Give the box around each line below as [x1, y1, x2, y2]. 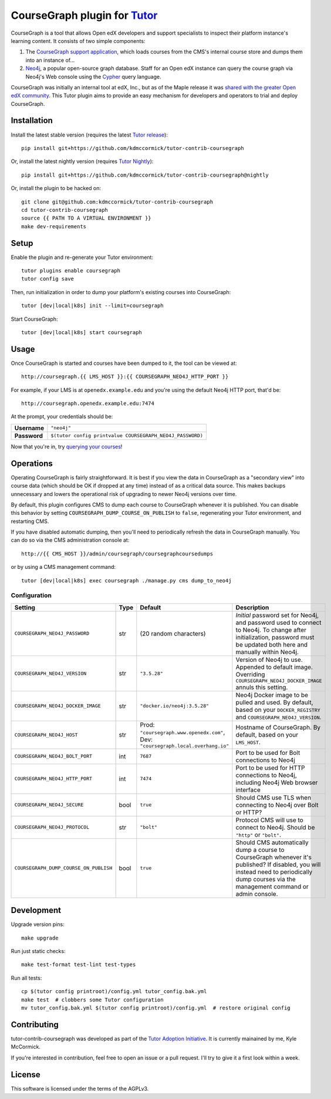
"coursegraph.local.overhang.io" [140, 742, 229, 749]
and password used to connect [235, 618, 322, 627]
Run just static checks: [11, 948, 66, 955]
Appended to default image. [235, 662, 313, 671]
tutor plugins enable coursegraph [21, 268, 120, 274]
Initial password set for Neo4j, [235, 611, 319, 619]
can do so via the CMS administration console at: [11, 537, 130, 544]
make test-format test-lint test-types [21, 961, 136, 968]
